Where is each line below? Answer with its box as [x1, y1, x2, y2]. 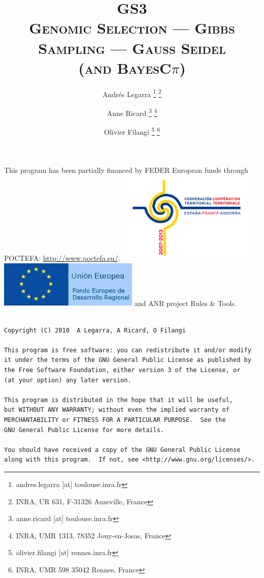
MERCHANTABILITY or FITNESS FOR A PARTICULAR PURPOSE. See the [4, 416, 226, 423]
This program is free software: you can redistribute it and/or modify [4, 346, 251, 354]
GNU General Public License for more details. [4, 426, 164, 434]
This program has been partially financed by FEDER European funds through [4, 165, 248, 175]
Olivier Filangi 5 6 [104, 125, 160, 137]
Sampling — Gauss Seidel [38, 37, 226, 58]
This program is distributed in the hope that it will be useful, [4, 396, 234, 404]
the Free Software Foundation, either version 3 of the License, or [4, 367, 241, 374]
